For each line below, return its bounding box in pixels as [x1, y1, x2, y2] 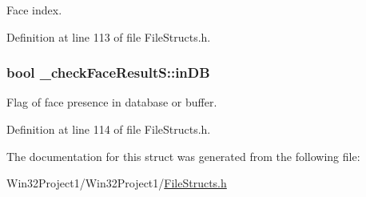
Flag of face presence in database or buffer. [6, 94, 217, 111]
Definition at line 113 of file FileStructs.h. [6, 28, 211, 45]
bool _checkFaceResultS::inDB [6, 62, 210, 82]
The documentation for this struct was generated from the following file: [6, 147, 360, 164]
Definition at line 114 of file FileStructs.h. [6, 121, 211, 137]
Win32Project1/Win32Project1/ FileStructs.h [6, 175, 227, 191]
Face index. [6, 2, 62, 18]
